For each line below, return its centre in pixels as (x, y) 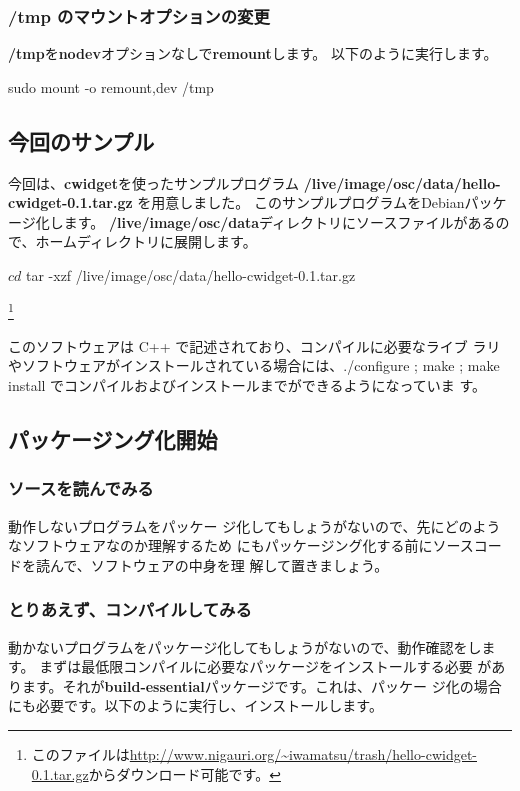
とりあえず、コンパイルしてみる (130, 609)
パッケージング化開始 (113, 439)
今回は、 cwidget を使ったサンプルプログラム (154, 182)
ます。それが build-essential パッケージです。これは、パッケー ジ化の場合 (261, 685)
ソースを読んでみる (81, 488)
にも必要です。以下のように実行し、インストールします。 (195, 705)
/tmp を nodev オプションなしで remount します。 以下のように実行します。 (253, 53)
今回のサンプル (81, 140)
